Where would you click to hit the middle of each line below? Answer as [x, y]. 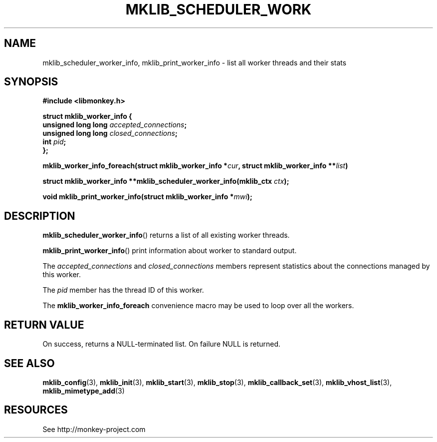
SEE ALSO [29, 363]
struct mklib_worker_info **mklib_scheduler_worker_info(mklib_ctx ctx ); [166, 181]
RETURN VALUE [44, 325]
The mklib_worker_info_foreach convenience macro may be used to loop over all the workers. [198, 306]
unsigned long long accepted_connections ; [115, 125]
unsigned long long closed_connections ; [110, 133]
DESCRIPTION [40, 216]
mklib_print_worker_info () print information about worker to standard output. [170, 251]
